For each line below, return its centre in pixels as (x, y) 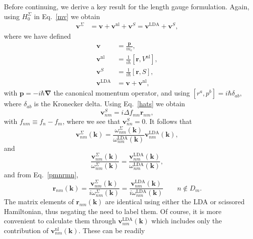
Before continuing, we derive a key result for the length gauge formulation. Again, (127, 6)
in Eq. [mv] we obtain (67, 16)
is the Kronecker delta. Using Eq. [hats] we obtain (110, 104)
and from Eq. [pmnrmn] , (41, 175)
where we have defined (37, 36)
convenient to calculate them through (60, 221)
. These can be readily (112, 230)
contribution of (26, 230)
